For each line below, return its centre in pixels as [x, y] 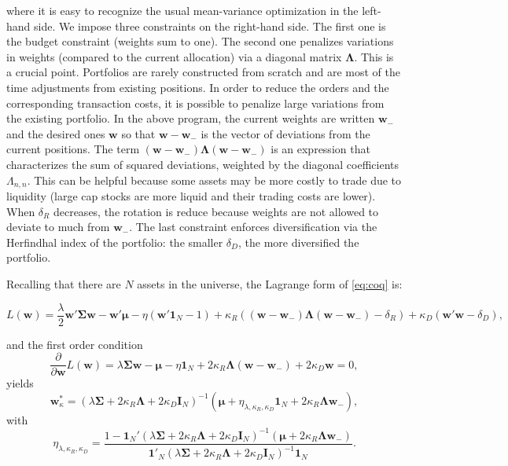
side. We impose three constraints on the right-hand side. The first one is [210, 26]
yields [20, 383]
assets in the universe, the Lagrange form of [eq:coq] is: [270, 283]
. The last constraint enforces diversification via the [253, 227]
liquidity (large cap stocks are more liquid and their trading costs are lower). [191, 195]
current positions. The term [73, 149]
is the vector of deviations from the [285, 133]
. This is [374, 56]
